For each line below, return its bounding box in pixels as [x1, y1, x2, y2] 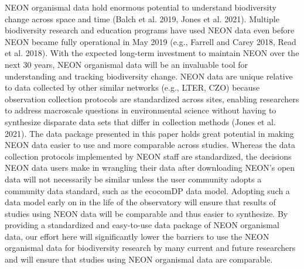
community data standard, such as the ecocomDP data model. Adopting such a [5, 184, 290, 196]
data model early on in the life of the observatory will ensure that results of [5, 196, 276, 208]
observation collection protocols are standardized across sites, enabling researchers [5, 92, 299, 105]
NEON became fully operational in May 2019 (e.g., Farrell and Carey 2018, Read [5, 35, 296, 47]
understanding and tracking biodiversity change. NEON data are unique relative [5, 70, 293, 82]
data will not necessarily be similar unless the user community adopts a [5, 173, 262, 185]
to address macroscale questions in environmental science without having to [5, 104, 276, 116]
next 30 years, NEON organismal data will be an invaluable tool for [5, 58, 248, 70]
